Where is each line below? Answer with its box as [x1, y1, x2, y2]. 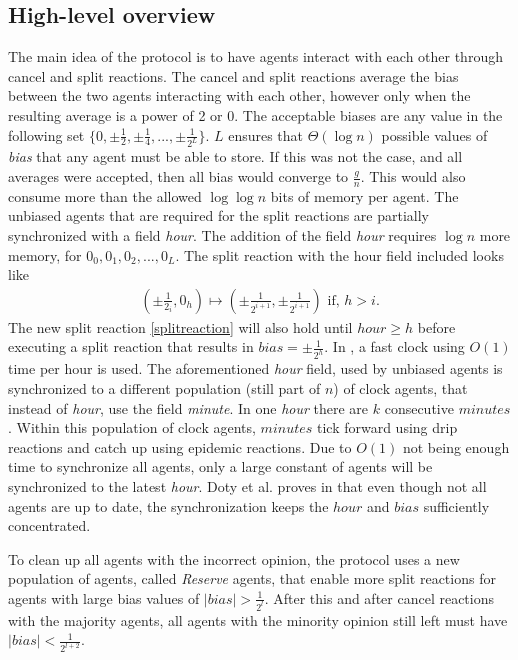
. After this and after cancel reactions [264, 587, 495, 608]
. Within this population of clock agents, [8, 417, 256, 438]
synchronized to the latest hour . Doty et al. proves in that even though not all [8, 475, 487, 496]
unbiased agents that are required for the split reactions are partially [8, 205, 429, 226]
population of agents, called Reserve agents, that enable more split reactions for [8, 568, 496, 589]
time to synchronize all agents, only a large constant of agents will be [8, 456, 433, 477]
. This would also [360, 166, 466, 187]
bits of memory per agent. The [270, 185, 459, 206]
